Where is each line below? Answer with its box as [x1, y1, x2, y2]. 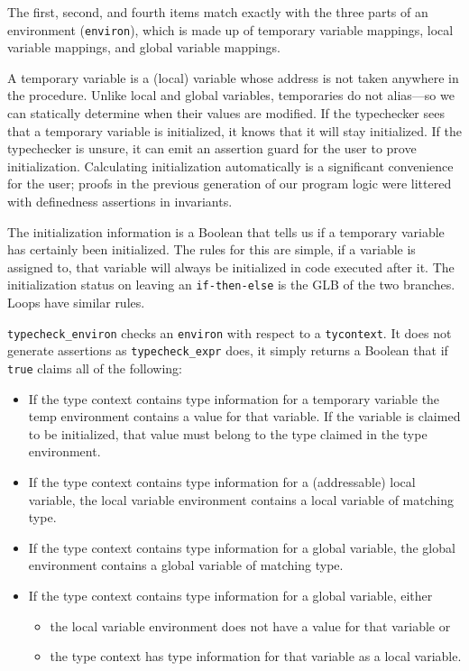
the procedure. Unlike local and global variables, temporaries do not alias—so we [7, 86, 455, 105]
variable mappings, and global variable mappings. [7, 38, 280, 57]
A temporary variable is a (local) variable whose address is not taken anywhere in [7, 68, 459, 87]
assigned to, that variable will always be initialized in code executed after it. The [7, 257, 455, 276]
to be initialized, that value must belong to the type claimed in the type [28, 424, 428, 443]
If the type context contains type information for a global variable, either [28, 585, 433, 604]
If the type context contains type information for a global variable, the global [28, 538, 455, 556]
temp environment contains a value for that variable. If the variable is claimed [28, 407, 461, 426]
